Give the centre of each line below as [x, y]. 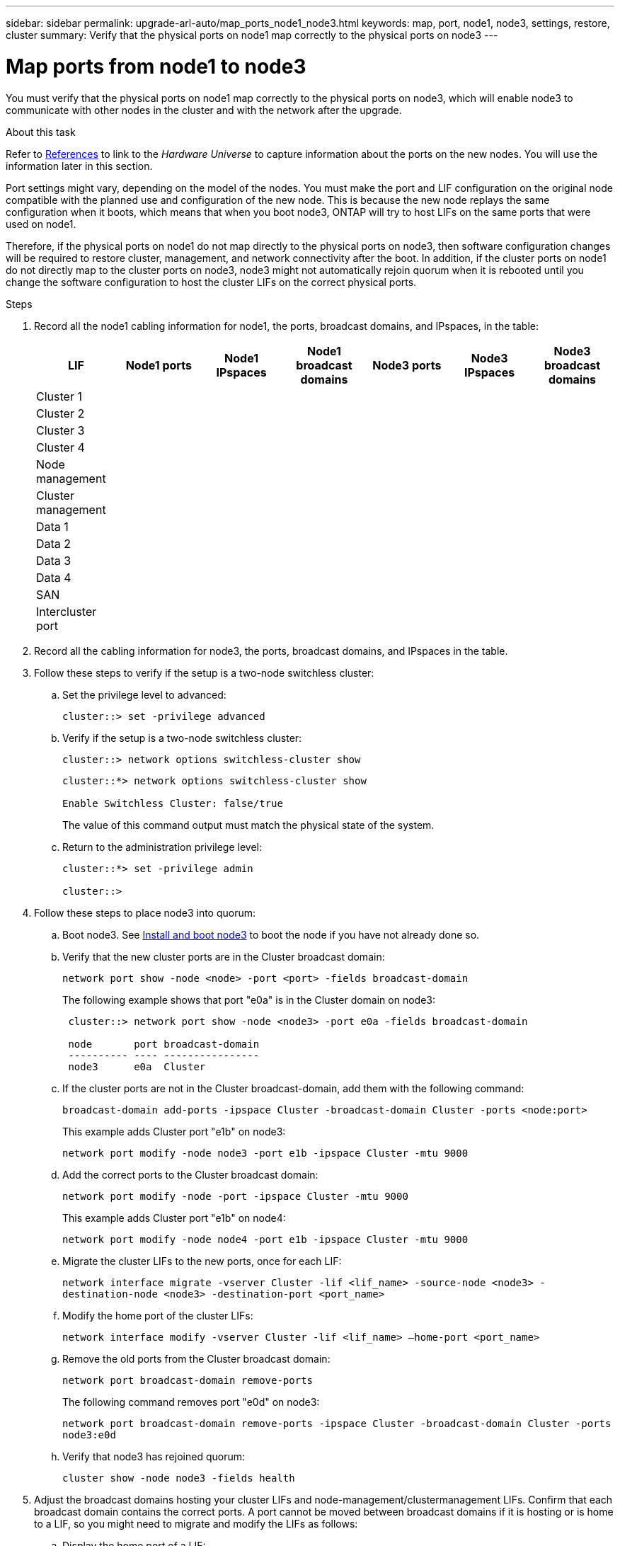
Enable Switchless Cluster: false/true [173, 803]
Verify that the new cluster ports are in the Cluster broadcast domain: [224, 956]
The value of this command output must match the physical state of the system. [248, 825]
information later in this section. [79, 166]
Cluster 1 [59, 396]
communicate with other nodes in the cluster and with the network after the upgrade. [204, 110]
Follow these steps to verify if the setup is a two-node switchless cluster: [204, 672]
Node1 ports [159, 365]
